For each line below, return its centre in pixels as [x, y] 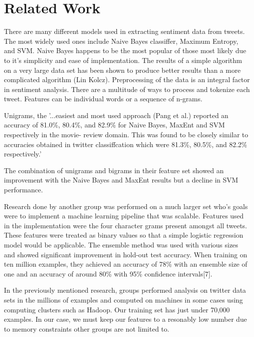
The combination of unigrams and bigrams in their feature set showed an [114, 170]
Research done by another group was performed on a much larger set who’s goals [126, 206]
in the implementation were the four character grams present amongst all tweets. [126, 225]
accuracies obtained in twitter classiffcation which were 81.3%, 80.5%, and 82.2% [126, 144]
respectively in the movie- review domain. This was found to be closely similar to [126, 135]
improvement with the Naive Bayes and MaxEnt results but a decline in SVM [121, 180]
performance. [24, 190]
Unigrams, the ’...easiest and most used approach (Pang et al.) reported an [116, 115]
